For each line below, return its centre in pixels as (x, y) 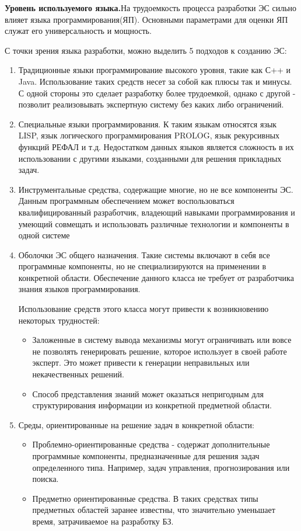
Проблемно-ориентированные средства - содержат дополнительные (151, 444)
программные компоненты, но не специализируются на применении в (142, 266)
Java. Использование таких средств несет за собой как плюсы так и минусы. (155, 81)
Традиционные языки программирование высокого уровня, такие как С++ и (155, 70)
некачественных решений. (78, 374)
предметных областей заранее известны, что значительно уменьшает (154, 510)
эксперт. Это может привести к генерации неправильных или (141, 362)
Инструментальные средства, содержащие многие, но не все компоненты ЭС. (156, 189)
